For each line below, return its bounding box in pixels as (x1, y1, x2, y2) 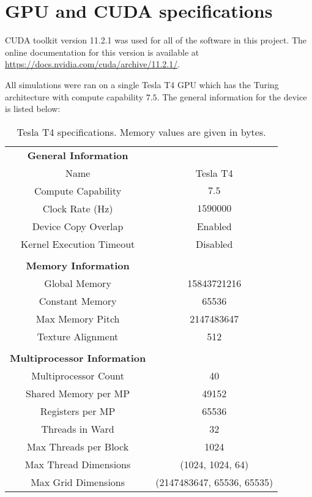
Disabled (196, 236, 233, 251)
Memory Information (26, 258, 130, 272)
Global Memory (44, 275, 111, 290)
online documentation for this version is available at (5, 45, 199, 58)
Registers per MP (40, 403, 116, 418)
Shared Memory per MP (26, 386, 130, 400)
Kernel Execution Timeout (20, 236, 135, 251)
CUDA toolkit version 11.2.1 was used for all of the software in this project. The (5, 34, 307, 47)
